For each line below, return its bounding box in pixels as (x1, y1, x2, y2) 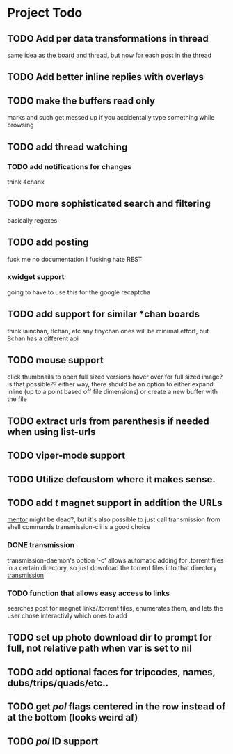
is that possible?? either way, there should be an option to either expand (7, 380, 214, 388)
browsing (7, 120, 34, 129)
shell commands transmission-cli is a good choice (7, 523, 151, 531)
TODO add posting (7, 237, 89, 249)
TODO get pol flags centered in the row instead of (7, 701, 226, 713)
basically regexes (7, 216, 58, 224)
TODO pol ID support (7, 735, 99, 747)
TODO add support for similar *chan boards (7, 308, 200, 320)
